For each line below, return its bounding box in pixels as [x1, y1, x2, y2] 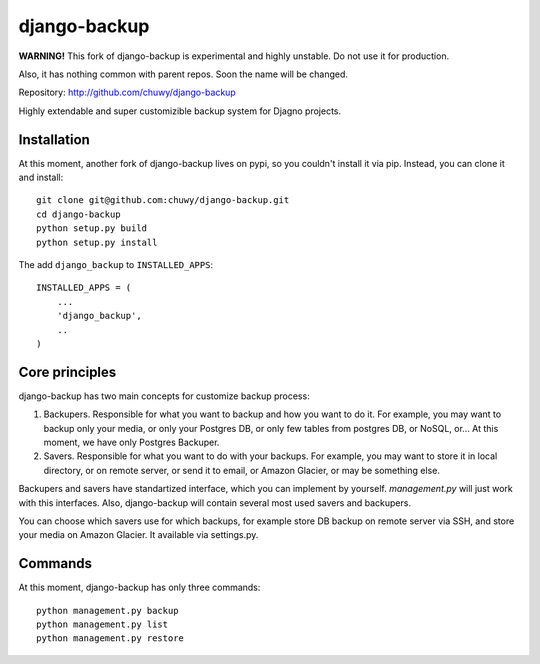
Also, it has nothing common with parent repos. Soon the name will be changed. [18, 68, 349, 80]
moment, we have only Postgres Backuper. [43, 436, 220, 448]
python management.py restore [36, 633, 185, 644]
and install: [18, 171, 64, 184]
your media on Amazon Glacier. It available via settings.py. [18, 529, 259, 541]
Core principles [18, 363, 117, 380]
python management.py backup [36, 605, 179, 616]
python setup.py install [36, 236, 158, 248]
